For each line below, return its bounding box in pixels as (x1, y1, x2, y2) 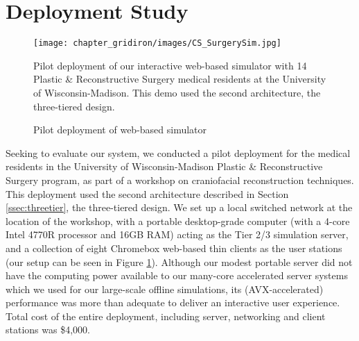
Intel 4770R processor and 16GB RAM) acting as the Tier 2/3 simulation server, (6, 227, 349, 242)
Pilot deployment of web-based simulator (33, 122, 207, 137)
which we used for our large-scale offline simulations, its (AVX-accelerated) (6, 281, 324, 296)
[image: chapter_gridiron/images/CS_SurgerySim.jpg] (33, 38, 281, 49)
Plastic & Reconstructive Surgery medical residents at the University (33, 72, 326, 86)
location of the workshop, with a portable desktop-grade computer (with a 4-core (6, 213, 350, 228)
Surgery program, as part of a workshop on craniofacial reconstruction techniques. (6, 172, 354, 187)
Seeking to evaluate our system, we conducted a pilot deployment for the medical (6, 145, 351, 160)
